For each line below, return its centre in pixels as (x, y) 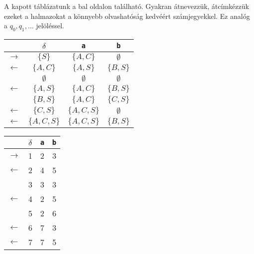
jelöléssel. (50, 26)
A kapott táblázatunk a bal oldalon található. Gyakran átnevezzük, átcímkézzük (127, 6)
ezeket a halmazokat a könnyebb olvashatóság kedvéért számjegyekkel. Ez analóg (127, 16)
